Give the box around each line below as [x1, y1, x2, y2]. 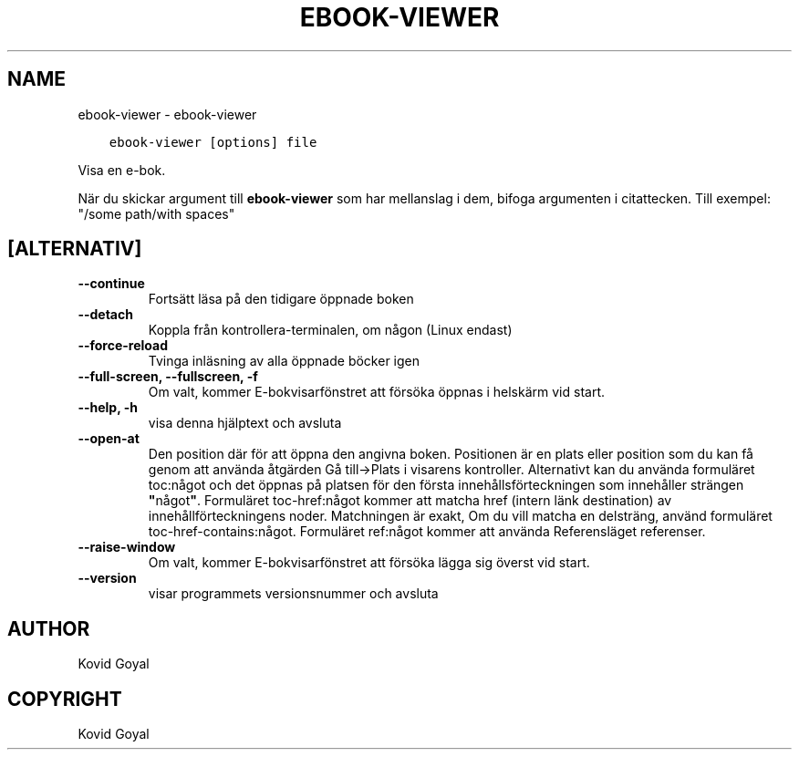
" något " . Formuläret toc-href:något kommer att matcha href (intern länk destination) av [148, 493, 672, 509]
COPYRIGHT [7, 687, 122, 710]
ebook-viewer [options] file [109, 134, 317, 150]
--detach [78, 306, 133, 323]
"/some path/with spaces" [78, 205, 235, 222]
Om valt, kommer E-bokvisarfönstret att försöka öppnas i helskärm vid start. [148, 384, 606, 400]
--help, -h [78, 399, 138, 416]
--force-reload [78, 337, 168, 354]
